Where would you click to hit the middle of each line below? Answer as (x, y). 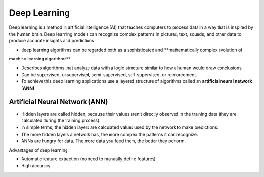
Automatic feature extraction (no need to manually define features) (88, 159)
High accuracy (36, 166)
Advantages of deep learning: (39, 150)
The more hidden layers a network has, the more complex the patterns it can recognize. (110, 134)
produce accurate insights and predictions (52, 41)
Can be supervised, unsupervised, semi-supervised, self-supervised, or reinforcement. (109, 74)
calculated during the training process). (61, 120)
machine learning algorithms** (40, 59)
